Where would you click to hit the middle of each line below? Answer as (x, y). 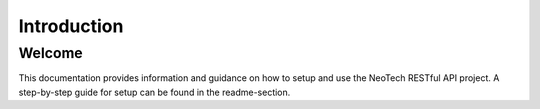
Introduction (71, 26)
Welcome (51, 53)
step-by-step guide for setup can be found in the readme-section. (154, 92)
